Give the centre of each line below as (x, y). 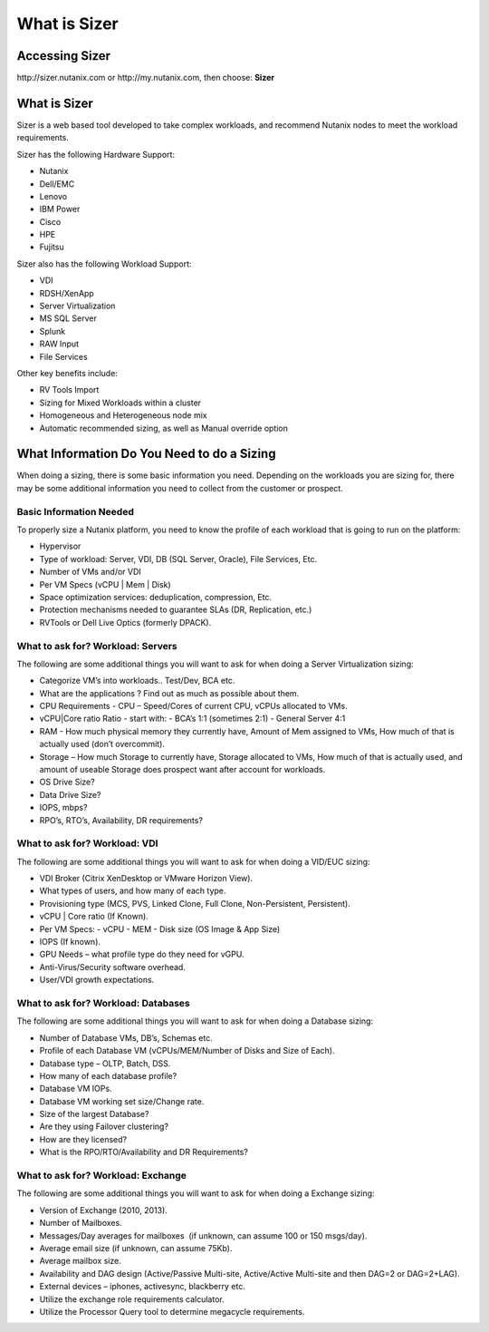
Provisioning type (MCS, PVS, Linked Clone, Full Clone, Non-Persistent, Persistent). (195, 903)
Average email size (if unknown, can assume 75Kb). (136, 1248)
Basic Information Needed (76, 511)
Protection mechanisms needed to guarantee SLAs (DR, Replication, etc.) (176, 610)
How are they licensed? (83, 1139)
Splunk (53, 331)
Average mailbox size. (80, 1261)
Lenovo (53, 196)
